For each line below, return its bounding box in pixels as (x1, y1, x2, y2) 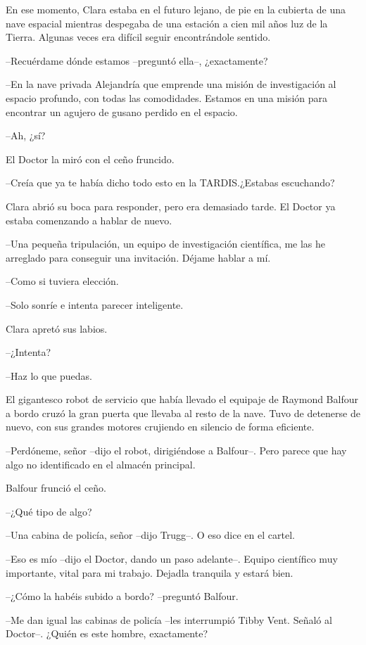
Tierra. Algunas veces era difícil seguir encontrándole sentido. (6, 30, 271, 44)
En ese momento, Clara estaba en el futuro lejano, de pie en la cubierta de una (6, 2, 346, 16)
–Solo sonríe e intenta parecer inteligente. (6, 297, 184, 312)
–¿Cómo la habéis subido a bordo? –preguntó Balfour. (6, 589, 239, 604)
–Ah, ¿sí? (6, 128, 46, 143)
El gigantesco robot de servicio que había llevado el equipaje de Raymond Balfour (6, 392, 358, 407)
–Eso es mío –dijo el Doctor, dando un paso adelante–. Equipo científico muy (6, 551, 338, 566)
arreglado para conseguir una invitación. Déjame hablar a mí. (6, 250, 271, 264)
